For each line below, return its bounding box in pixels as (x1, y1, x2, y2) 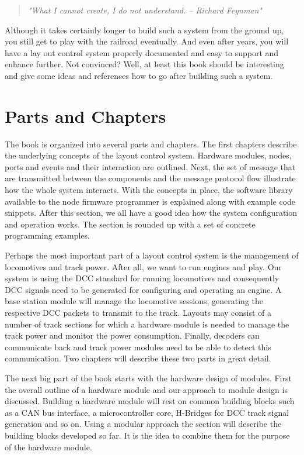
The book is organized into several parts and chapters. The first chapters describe (5, 137, 297, 150)
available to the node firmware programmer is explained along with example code (5, 195, 296, 207)
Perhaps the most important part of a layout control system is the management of (5, 249, 299, 261)
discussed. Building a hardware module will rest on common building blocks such (5, 395, 295, 407)
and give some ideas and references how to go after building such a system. (5, 69, 273, 81)
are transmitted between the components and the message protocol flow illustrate (5, 172, 296, 184)
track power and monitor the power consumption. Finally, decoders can (5, 329, 260, 342)
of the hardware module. (5, 440, 92, 453)
